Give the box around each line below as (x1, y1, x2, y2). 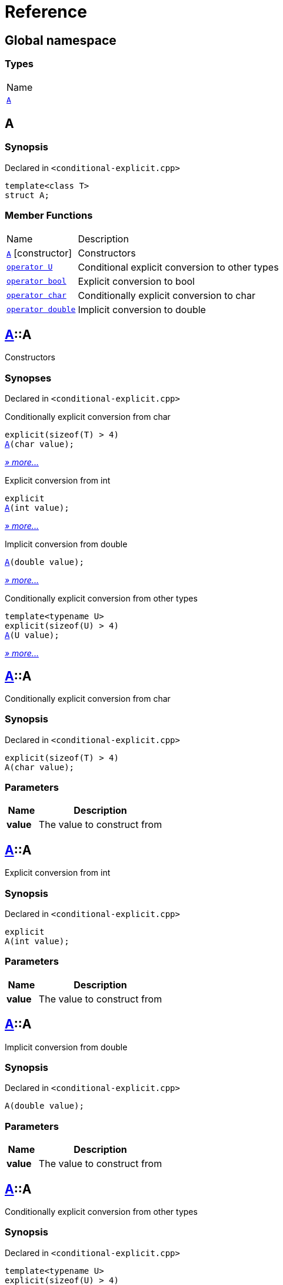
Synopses (5, 372, 52, 384)
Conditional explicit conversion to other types (78, 261, 279, 273)
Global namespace (5, 32, 116, 48)
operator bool (6, 277, 66, 286)
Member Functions (5, 209, 93, 222)
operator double (6, 305, 76, 314)
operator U (6, 262, 53, 272)
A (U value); (5, 630, 59, 640)
